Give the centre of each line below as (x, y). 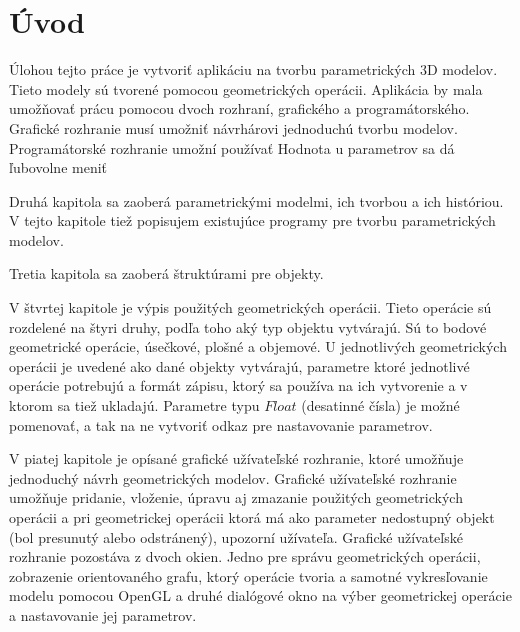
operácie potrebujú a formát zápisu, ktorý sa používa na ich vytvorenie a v (238, 385)
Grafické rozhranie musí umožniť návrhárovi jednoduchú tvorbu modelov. (233, 127)
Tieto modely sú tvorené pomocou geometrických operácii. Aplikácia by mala (246, 88)
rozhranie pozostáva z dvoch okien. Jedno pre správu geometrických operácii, (245, 556)
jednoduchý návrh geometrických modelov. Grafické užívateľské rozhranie (233, 477)
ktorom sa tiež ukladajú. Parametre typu (134, 405)
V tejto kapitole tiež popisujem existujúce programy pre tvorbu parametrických (252, 220)
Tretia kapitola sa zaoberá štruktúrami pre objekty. (166, 273)
